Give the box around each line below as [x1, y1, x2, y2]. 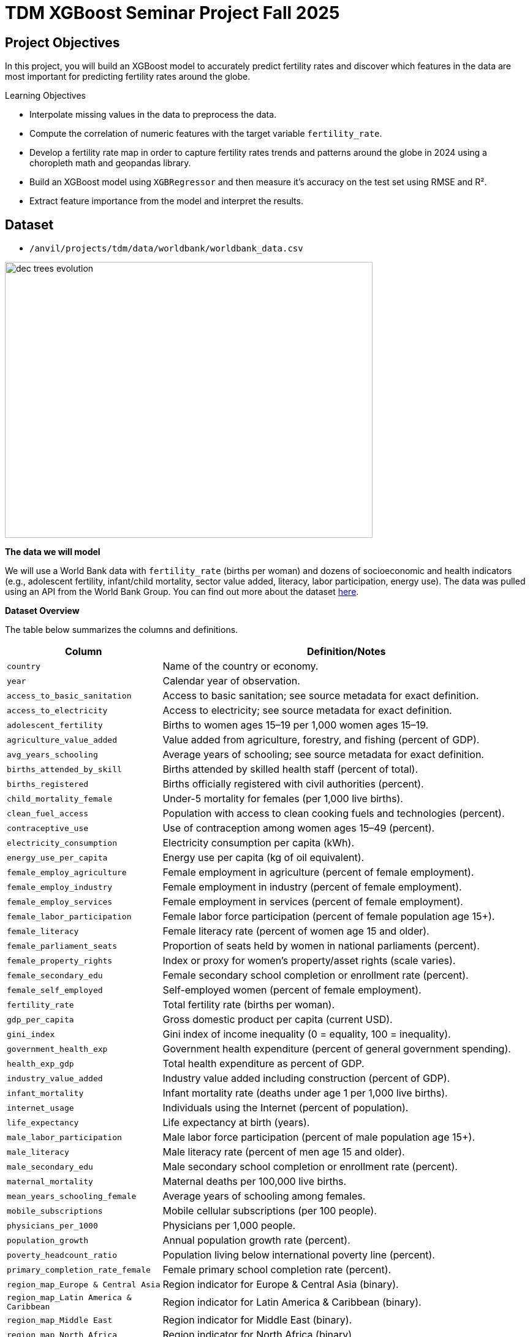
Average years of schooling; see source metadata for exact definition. [162, 748, 484, 761]
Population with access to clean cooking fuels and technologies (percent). [162, 807, 505, 820]
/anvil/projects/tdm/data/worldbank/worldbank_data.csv [29, 243, 303, 254]
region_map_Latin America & [7, 1293, 132, 1303]
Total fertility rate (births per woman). [162, 998, 335, 1011]
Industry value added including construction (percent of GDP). [162, 1072, 450, 1085]
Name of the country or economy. [162, 660, 319, 673]
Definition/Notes [306, 645, 386, 658]
